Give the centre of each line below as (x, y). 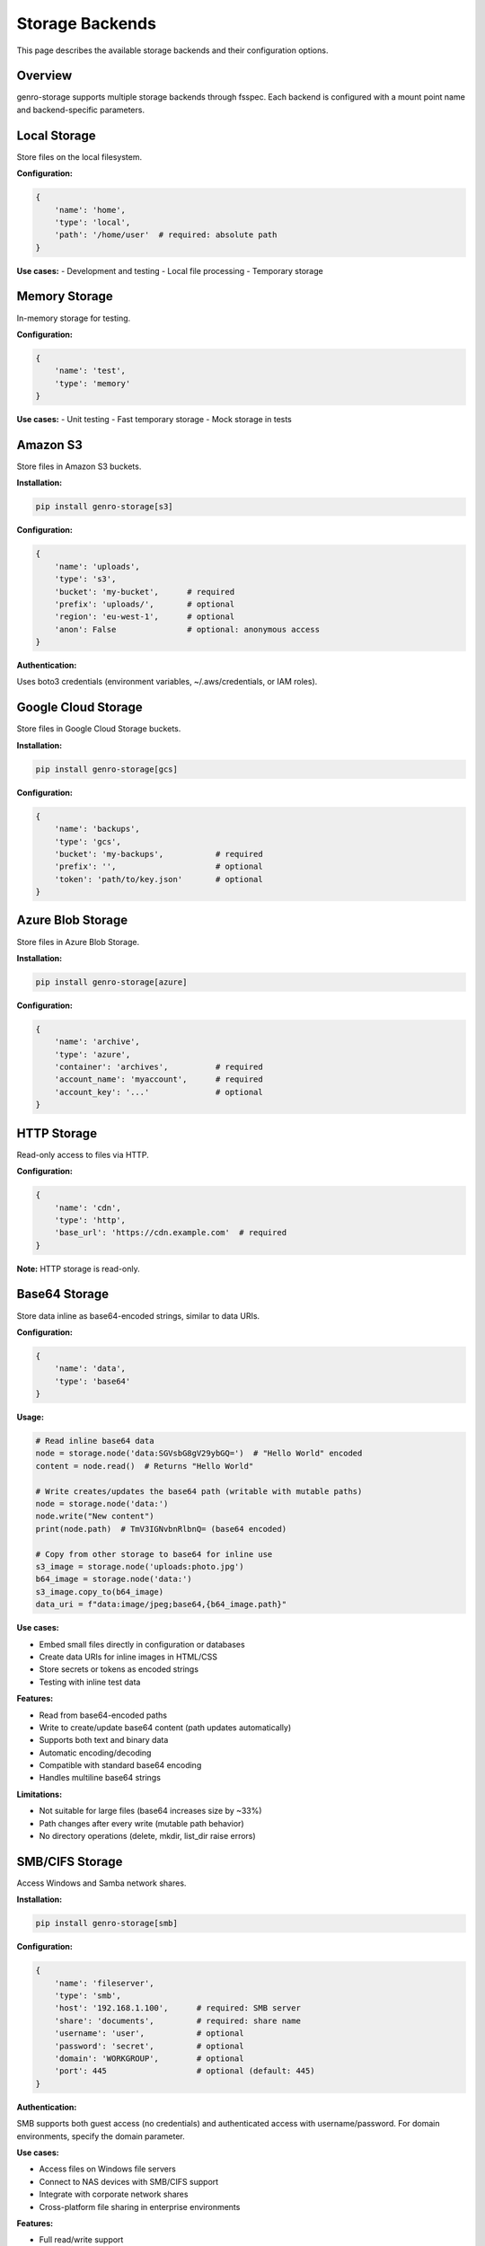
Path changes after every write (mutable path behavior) (141, 1823)
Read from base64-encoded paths (103, 1715)
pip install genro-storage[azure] (111, 982)
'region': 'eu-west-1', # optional (145, 617)
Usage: (31, 1417)
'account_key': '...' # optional (159, 1092)
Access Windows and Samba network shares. (101, 1883)
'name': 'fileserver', (104, 1983)
